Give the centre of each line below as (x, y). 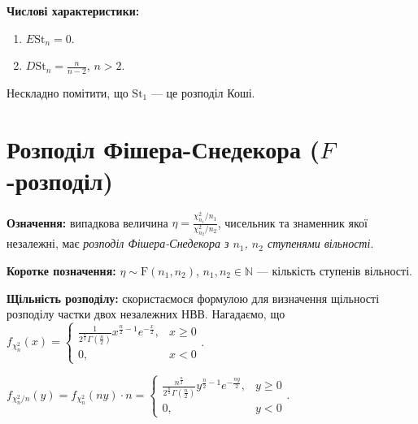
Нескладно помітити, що (67, 93)
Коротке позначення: (61, 271)
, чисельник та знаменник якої (292, 222)
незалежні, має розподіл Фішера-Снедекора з (118, 243)
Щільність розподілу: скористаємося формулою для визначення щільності (193, 298)
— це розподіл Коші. (203, 93)
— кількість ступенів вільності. (334, 271)
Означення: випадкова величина (87, 222)
